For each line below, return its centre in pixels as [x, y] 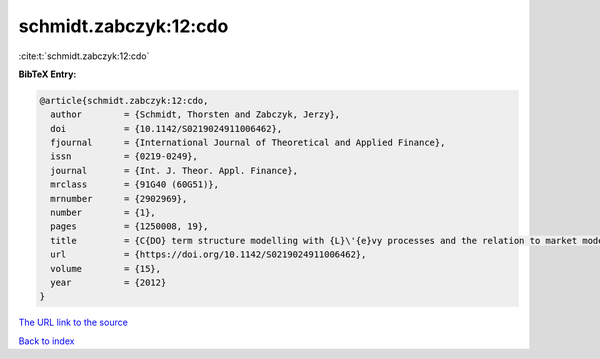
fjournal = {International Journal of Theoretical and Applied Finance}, [248, 143]
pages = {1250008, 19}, [129, 226]
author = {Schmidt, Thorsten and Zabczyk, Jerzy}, [195, 114]
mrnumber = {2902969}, [119, 198]
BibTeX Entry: [47, 74]
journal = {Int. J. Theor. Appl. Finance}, [174, 170]
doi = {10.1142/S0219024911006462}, [166, 128]
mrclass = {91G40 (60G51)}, [135, 184]
